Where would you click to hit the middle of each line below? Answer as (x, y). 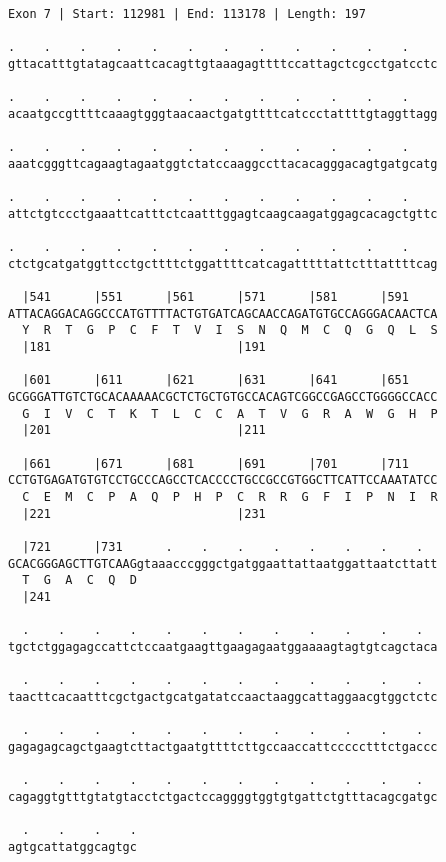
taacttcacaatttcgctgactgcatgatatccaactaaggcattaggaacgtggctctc (223, 696)
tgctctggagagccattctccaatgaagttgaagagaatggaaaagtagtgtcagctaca (223, 646)
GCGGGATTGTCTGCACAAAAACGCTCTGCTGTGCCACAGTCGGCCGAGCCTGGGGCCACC (223, 397)
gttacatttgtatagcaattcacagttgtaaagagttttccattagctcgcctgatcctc (223, 63)
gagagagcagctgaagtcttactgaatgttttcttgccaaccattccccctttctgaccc (223, 746)
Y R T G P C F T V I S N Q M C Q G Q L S (230, 330)
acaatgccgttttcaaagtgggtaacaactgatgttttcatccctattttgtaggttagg (223, 113)
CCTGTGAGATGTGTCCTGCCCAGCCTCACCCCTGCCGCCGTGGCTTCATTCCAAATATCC (223, 480)
